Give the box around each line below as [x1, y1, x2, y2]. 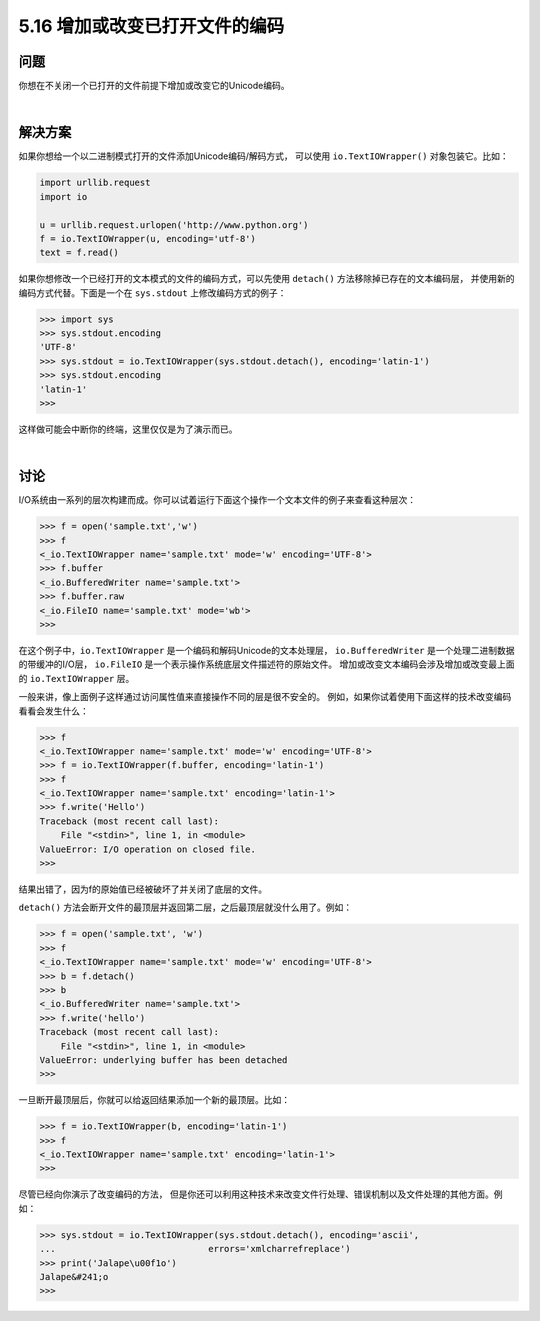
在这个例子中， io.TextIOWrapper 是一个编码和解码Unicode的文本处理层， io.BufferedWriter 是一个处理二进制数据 [18, 644, 515, 656]
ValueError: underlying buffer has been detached [39, 1054, 288, 1065]
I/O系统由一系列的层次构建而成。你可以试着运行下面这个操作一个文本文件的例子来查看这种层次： [18, 494, 417, 506]
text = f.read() [39, 247, 120, 259]
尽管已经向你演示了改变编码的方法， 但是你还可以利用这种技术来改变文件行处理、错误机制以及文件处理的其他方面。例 [18, 1188, 503, 1200]
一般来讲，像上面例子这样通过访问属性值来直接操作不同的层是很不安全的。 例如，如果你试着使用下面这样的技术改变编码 [18, 691, 512, 703]
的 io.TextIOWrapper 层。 [18, 672, 135, 684]
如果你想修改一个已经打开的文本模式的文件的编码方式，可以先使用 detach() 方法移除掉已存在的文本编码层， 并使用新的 [18, 273, 515, 285]
